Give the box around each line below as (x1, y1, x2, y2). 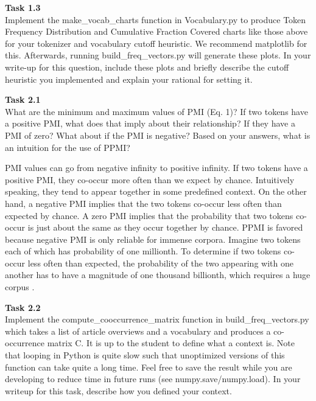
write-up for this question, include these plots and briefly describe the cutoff (5, 60, 289, 73)
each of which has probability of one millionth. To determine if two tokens (5, 245, 281, 257)
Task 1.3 (5, 1, 41, 13)
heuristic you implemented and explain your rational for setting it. (5, 72, 253, 85)
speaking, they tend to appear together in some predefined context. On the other (5, 185, 307, 198)
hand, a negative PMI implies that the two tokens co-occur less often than (5, 197, 282, 209)
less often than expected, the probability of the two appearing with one (27, 256, 293, 269)
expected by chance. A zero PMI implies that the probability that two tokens (5, 209, 293, 221)
